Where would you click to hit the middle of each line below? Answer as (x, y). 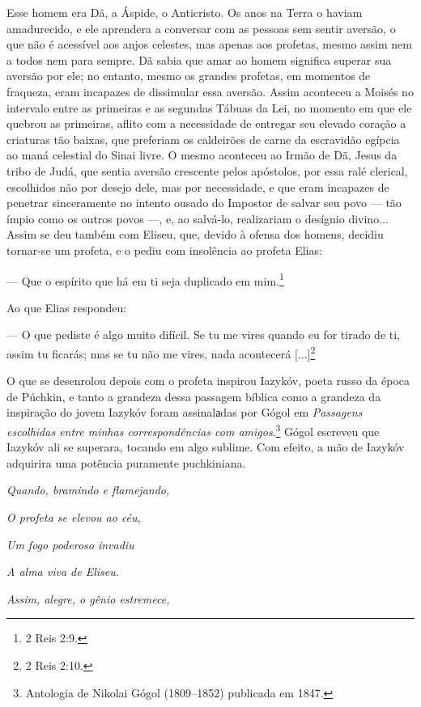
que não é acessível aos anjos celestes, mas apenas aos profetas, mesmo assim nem (210, 44)
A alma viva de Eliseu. (63, 572)
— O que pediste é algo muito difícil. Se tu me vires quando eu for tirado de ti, (203, 334)
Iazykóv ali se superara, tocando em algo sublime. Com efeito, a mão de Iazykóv (206, 447)
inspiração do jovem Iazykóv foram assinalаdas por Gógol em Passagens (185, 412)
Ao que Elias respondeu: (67, 307)
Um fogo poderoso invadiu (70, 544)
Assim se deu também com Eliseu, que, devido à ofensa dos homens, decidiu (195, 234)
